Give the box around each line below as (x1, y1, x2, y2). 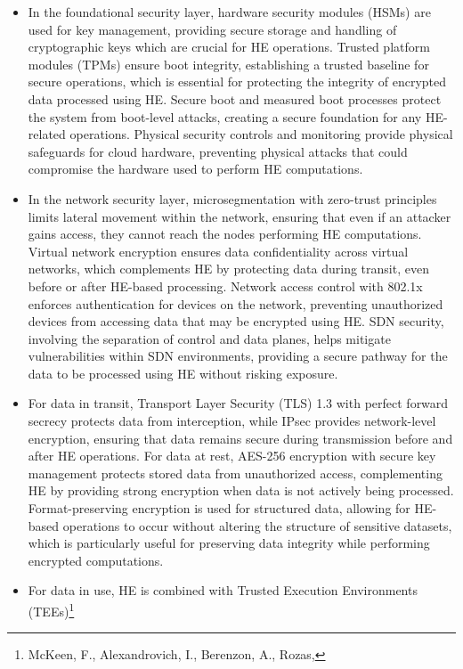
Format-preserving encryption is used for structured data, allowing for (28, 499, 410, 518)
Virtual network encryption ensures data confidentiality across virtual (28, 241, 409, 260)
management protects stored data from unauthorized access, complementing (28, 463, 443, 482)
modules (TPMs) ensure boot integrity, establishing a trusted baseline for (28, 54, 429, 73)
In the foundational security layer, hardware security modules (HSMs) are (28, 3, 431, 20)
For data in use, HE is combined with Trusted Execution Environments (28, 581, 418, 600)
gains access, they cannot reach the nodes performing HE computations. (28, 224, 422, 243)
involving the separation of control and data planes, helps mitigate (28, 329, 391, 347)
